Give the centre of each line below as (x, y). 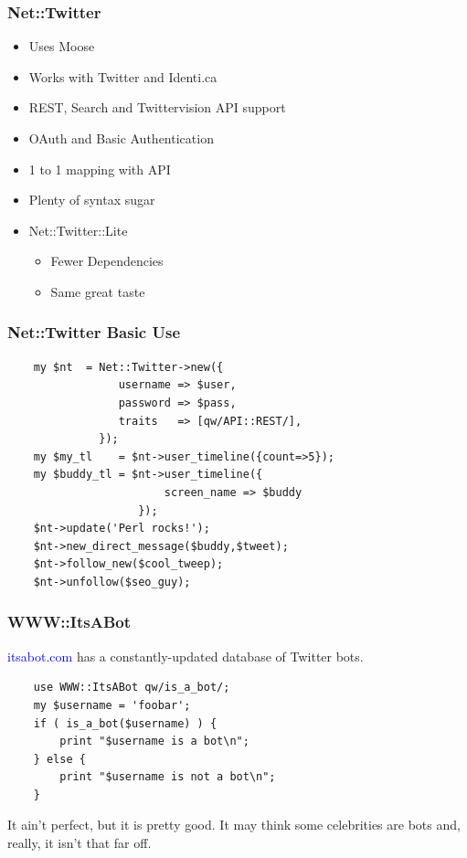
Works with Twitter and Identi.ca (123, 76)
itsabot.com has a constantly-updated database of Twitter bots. (186, 656)
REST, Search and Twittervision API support (157, 107)
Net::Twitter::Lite (78, 230)
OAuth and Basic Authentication (121, 138)
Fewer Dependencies (107, 261)
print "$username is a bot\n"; (154, 741)
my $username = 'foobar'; (112, 705)
